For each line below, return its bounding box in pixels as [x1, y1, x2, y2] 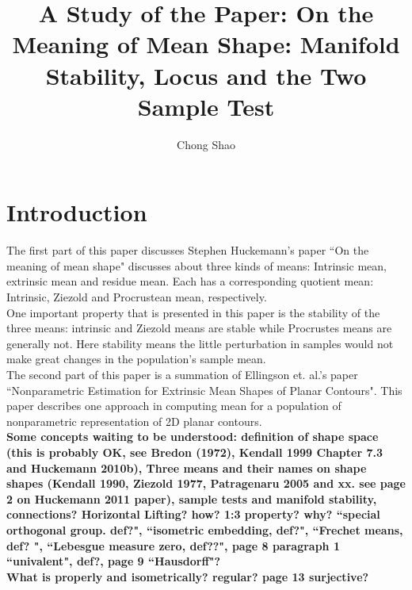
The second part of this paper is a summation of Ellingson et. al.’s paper [6, 366, 358, 382]
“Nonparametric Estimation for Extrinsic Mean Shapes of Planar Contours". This [6, 381, 402, 398]
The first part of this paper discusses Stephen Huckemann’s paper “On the [6, 242, 369, 259]
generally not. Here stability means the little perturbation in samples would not [6, 335, 394, 351]
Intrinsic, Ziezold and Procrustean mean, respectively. [6, 289, 267, 305]
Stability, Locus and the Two [45, 59, 367, 91]
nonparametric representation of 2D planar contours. [6, 412, 262, 429]
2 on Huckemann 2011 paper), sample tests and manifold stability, [6, 490, 377, 507]
